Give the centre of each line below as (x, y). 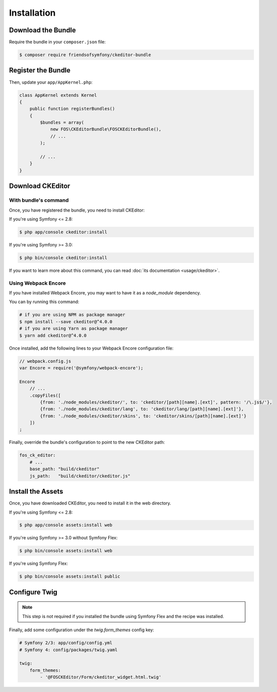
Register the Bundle (40, 70)
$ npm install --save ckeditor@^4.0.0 (66, 322)
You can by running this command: (44, 302)
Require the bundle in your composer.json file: (58, 42)
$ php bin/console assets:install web (66, 551)
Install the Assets (36, 491)
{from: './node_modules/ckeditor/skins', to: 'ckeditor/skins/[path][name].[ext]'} (143, 416)
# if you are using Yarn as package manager (74, 329)
